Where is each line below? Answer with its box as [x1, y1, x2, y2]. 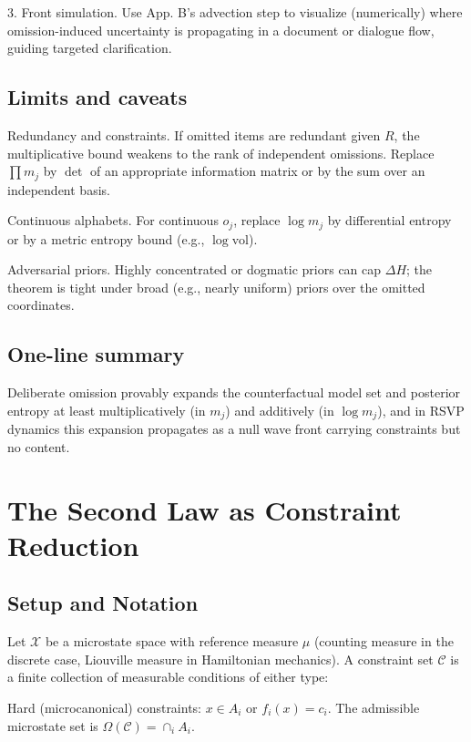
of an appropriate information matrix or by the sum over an [89, 161, 425, 180]
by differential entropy [327, 211, 452, 230]
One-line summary [7, 340, 185, 368]
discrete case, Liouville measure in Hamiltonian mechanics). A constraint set [7, 649, 434, 668]
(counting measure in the [313, 632, 454, 651]
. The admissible [327, 698, 420, 717]
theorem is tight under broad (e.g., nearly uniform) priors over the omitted [7, 277, 425, 296]
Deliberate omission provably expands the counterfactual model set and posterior [7, 383, 461, 402]
